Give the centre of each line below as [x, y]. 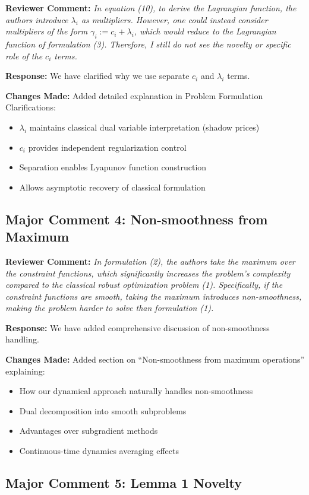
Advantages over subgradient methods [89, 431]
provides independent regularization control [107, 147]
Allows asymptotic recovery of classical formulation [112, 187]
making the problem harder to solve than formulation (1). [110, 308]
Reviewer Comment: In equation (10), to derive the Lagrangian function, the [151, 8]
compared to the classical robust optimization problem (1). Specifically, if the [144, 285]
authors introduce [37, 19]
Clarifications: [31, 107]
